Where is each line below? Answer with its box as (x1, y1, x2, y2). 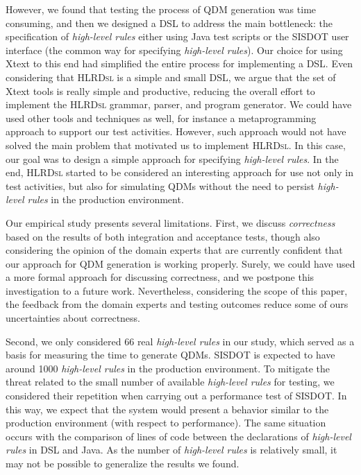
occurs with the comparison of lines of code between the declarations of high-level (6, 429, 351, 443)
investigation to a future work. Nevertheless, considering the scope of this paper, (6, 283, 348, 297)
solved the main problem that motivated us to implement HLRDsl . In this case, (6, 137, 346, 152)
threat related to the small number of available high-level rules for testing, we (6, 374, 335, 389)
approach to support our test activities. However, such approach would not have (6, 124, 346, 139)
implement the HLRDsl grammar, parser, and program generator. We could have (6, 97, 352, 112)
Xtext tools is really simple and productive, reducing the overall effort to (6, 83, 315, 98)
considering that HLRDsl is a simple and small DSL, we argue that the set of (6, 69, 336, 84)
